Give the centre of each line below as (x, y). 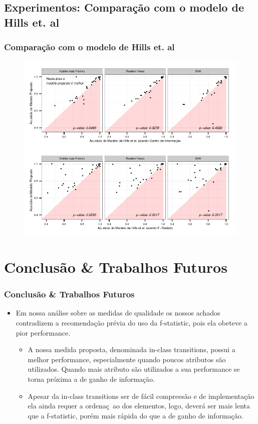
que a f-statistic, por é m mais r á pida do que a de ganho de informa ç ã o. (136, 415)
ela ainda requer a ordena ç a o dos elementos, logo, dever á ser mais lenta (139, 406)
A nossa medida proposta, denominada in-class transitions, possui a (132, 349)
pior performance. (43, 332)
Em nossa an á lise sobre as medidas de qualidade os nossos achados (118, 313)
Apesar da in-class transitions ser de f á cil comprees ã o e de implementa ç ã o (141, 396)
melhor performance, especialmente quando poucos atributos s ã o (127, 359)
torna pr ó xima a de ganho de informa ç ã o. (91, 379)
